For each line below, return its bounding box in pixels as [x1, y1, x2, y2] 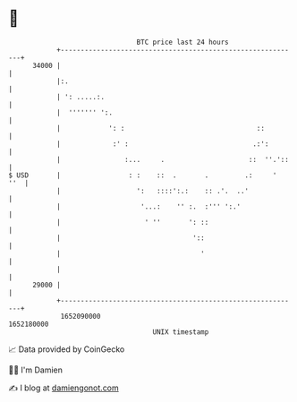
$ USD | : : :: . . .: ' [8, 170, 277, 180]
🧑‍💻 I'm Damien [8, 364, 64, 375]
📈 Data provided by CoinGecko [8, 344, 125, 355]
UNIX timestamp [152, 327, 209, 337]
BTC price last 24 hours [136, 38, 229, 47]
